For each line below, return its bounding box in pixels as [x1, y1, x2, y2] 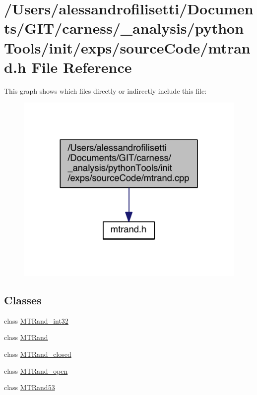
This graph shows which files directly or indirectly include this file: [4, 85, 207, 96]
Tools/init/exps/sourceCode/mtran [4, 37, 251, 57]
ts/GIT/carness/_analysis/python [4, 18, 244, 38]
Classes [4, 292, 42, 308]
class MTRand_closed [4, 349, 71, 359]
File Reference [31, 56, 132, 77]
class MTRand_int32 [4, 315, 68, 326]
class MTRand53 [4, 382, 55, 393]
